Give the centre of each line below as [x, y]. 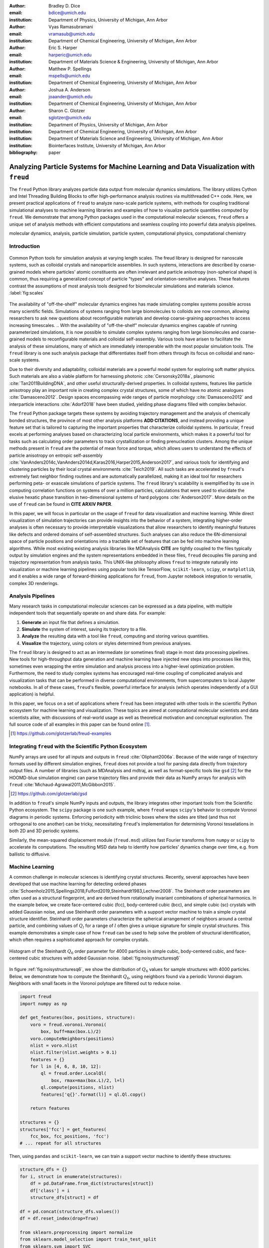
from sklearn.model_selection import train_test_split [88, 1240]
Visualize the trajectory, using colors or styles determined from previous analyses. [107, 643]
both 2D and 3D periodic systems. [44, 831]
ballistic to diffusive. [30, 854]
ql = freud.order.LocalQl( [73, 1074]
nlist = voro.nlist [54, 1045]
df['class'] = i [50, 1190]
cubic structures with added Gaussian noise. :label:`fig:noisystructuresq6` [104, 958]
